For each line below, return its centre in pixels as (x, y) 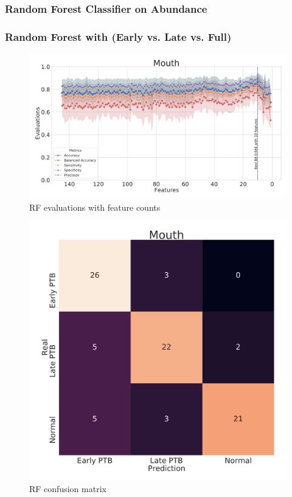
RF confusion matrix (68, 489)
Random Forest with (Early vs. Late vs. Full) (118, 36)
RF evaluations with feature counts (95, 207)
